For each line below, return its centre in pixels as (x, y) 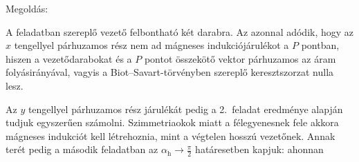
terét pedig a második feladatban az (82, 149)
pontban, (320, 45)
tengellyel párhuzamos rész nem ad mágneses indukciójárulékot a (151, 45)
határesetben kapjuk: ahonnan (259, 149)
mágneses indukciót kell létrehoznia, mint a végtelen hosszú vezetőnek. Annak (171, 135)
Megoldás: (27, 8)
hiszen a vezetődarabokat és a (69, 58)
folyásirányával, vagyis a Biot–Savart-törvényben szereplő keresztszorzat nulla (170, 72)
